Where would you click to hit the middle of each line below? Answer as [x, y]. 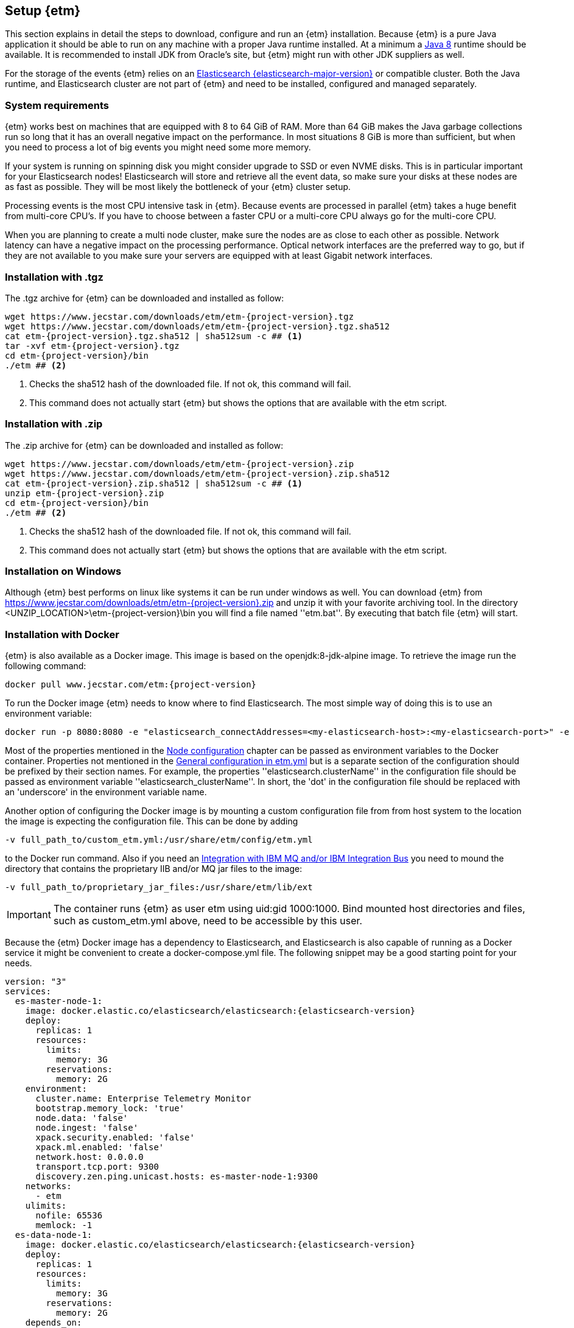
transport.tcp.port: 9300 [97, 1167]
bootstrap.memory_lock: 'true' [110, 1108]
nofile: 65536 [69, 1216]
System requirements [57, 105]
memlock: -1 [64, 1225]
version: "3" [36, 982]
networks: [48, 1186]
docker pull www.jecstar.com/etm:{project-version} [131, 685]
